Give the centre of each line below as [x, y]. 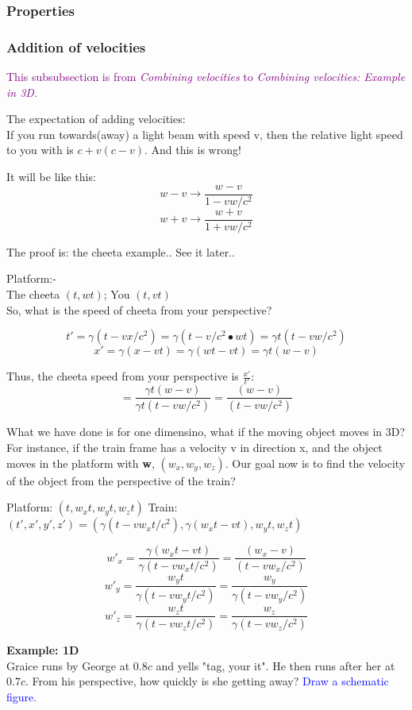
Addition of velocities [76, 46]
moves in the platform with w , [81, 463]
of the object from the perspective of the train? [121, 480]
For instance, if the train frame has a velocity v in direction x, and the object [194, 447]
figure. [22, 697]
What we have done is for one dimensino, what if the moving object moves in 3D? [206, 432]
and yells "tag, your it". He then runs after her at [275, 665]
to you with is [40, 150]
